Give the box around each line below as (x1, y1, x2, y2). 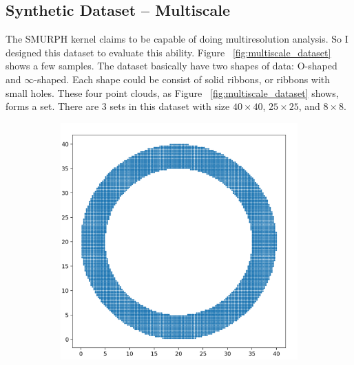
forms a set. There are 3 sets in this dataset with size (6, 99, 230, 113)
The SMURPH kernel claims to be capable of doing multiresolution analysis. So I (6, 32, 348, 46)
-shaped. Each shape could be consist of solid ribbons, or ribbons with (34, 71, 331, 86)
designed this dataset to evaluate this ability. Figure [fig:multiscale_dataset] (6, 45, 331, 59)
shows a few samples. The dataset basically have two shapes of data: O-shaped (6, 58, 337, 73)
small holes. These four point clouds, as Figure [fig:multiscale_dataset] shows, (6, 85, 339, 100)
